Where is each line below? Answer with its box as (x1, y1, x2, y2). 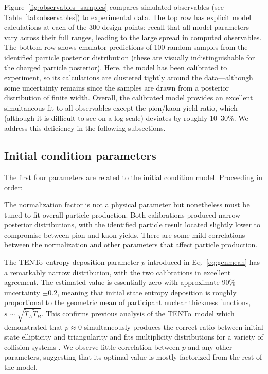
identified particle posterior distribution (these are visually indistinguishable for (4, 51, 255, 62)
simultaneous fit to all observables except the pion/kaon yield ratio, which (4, 102, 238, 113)
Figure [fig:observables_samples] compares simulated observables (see (4, 2, 224, 12)
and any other (188, 341, 233, 352)
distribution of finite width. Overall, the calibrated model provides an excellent (4, 92, 253, 103)
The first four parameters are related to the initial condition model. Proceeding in (4, 171, 262, 182)
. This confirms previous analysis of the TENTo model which (41, 308, 235, 319)
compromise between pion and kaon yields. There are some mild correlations (4, 229, 245, 240)
